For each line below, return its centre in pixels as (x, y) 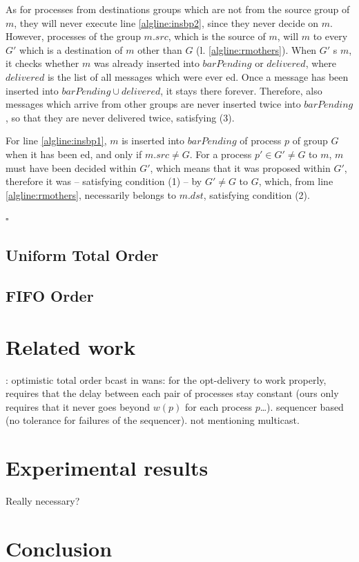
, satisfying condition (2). (256, 194)
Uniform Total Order (82, 255)
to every (330, 36)
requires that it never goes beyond (78, 406)
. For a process (221, 154)
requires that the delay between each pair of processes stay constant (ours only (172, 393)
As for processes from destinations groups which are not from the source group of (178, 9)
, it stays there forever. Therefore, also (241, 90)
